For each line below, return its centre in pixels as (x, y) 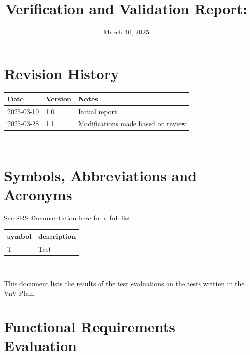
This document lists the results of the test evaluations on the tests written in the (124, 283)
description (57, 236)
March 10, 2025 (126, 32)
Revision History (61, 73)
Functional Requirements (90, 326)
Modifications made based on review (132, 123)
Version (58, 99)
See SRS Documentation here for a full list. (68, 217)
